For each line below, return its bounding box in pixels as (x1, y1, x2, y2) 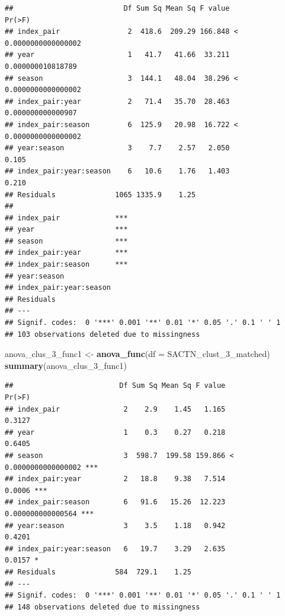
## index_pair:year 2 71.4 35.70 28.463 (5, 97, 230, 106)
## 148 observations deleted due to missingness (5, 602, 200, 611)
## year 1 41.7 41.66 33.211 (5, 50, 230, 59)
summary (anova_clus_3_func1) (5, 359, 127, 371)
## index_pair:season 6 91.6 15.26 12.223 (5, 498, 226, 507)
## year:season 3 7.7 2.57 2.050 (5, 144, 230, 153)
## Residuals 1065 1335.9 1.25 (5, 190, 196, 199)
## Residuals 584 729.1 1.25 (5, 567, 191, 576)
